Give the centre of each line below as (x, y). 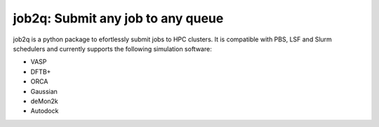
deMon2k (45, 101)
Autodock (45, 111)
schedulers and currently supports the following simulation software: (112, 48)
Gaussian (44, 91)
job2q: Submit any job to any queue (118, 18)
